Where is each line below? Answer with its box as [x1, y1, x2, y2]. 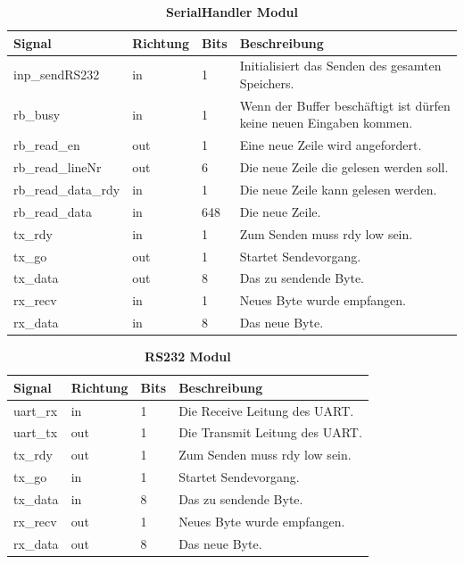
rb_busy [13, 104, 61, 123]
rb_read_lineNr [13, 158, 102, 177]
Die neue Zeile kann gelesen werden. [239, 180, 437, 198]
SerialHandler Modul [165, 3, 299, 21]
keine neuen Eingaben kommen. [239, 113, 413, 132]
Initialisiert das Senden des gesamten [239, 56, 442, 75]
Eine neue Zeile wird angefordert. [239, 136, 422, 154]
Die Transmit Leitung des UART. [178, 423, 362, 442]
